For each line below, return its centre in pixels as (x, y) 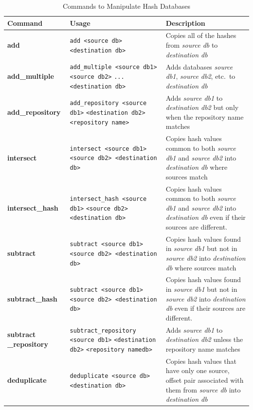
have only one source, (198, 370)
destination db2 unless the (204, 339)
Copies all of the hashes (201, 35)
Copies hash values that (201, 361)
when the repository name (205, 116)
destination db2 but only (202, 107)
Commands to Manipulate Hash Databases (126, 6)
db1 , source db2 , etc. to (200, 76)
